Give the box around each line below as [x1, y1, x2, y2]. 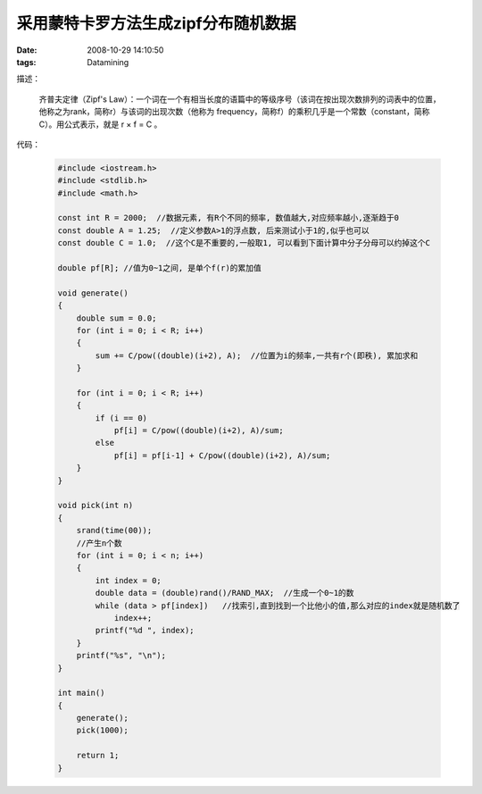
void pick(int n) [57, 500, 134, 511]
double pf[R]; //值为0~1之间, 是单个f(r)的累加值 [57, 263, 262, 272]
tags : [16, 56, 37, 67]
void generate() [57, 288, 129, 298]
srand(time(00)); [76, 525, 153, 536]
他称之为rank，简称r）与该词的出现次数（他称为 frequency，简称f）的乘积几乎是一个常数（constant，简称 [38, 106, 430, 117]
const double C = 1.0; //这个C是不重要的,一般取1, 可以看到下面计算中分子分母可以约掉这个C [57, 238, 430, 248]
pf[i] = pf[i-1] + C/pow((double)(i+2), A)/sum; [113, 450, 331, 460]
